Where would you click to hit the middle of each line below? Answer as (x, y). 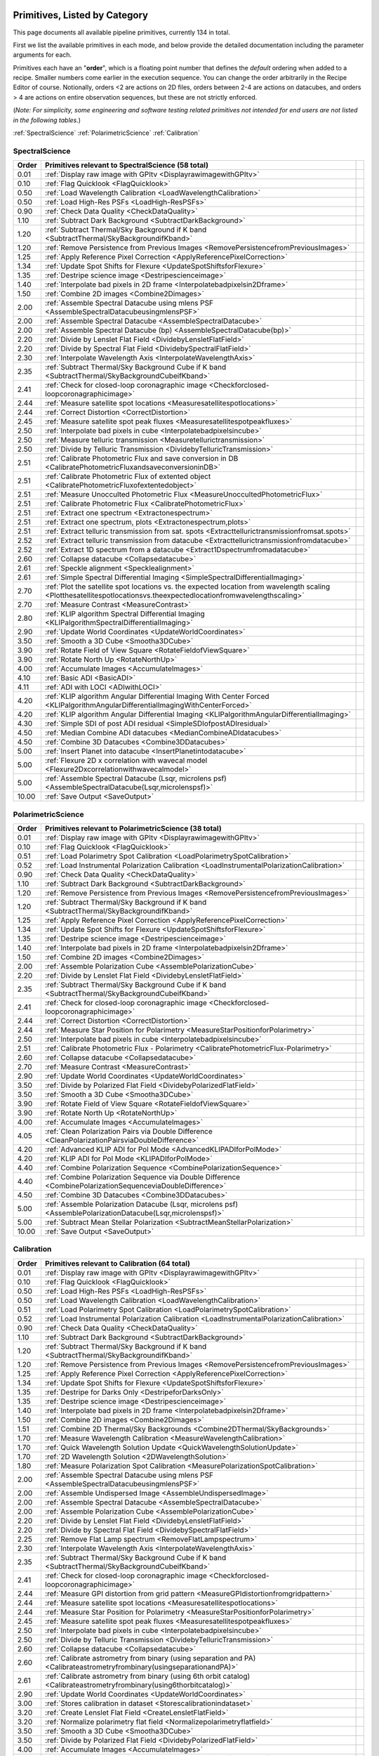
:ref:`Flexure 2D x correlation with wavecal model (126, 761)
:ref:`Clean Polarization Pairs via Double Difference (129, 1131)
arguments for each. (42, 55)
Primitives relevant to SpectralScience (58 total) (127, 165)
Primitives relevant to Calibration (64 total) (118, 1263)
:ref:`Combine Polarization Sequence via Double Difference (142, 1177)
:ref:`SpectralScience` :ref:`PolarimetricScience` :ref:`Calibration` (106, 133)
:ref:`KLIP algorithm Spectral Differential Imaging (125, 614)
